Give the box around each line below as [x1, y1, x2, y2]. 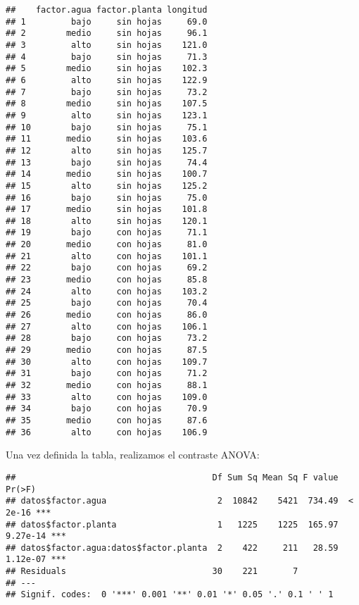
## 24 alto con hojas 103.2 [6, 286, 208, 297]
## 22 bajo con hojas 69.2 [6, 263, 208, 273]
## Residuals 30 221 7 [6, 566, 298, 577]
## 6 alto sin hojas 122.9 [6, 75, 208, 85]
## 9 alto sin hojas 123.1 [6, 110, 208, 120]
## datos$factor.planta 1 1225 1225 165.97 [6, 519, 339, 530]
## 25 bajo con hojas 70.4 [6, 298, 208, 308]
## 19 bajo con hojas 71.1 [6, 227, 208, 238]
